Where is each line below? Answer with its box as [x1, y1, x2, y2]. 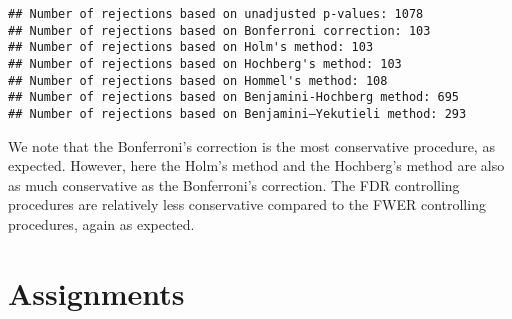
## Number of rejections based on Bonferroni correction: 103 [8, 23, 431, 38]
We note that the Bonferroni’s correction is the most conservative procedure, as [8, 135, 495, 156]
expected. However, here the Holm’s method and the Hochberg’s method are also [8, 155, 505, 176]
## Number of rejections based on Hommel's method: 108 [8, 73, 388, 88]
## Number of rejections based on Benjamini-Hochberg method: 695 [8, 90, 460, 105]
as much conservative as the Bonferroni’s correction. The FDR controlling [8, 174, 460, 195]
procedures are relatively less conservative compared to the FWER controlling [8, 194, 486, 215]
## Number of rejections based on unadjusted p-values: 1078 [8, 7, 424, 21]
